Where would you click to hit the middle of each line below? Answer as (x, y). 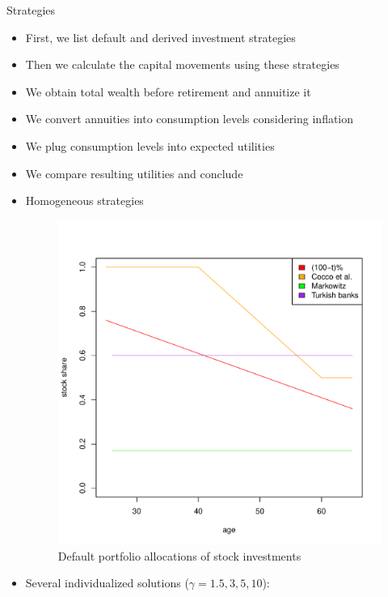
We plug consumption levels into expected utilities (150, 145)
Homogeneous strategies (84, 200)
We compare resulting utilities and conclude (134, 173)
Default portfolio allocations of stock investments (179, 555)
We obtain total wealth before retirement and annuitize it (168, 91)
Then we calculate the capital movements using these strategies (182, 64)
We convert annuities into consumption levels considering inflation (190, 119)
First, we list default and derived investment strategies (160, 37)
